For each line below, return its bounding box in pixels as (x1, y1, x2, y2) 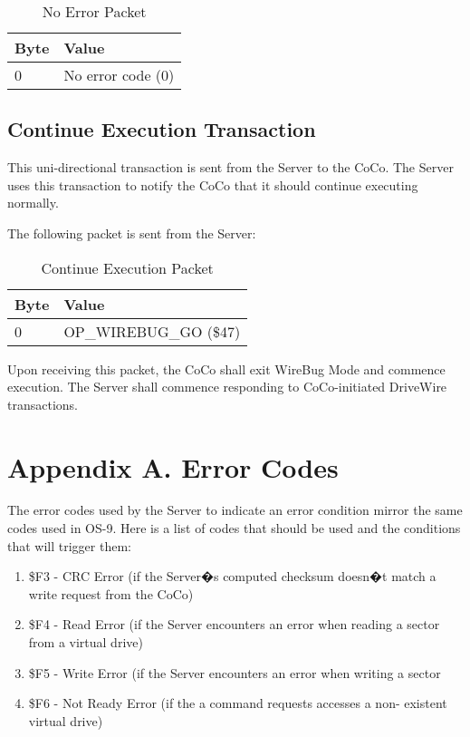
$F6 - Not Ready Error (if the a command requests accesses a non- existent (28, 693, 447, 713)
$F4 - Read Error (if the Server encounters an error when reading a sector (28, 615, 440, 634)
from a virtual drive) (28, 633, 143, 652)
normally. (7, 193, 59, 212)
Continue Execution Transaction (7, 115, 316, 143)
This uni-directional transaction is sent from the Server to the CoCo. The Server (7, 158, 454, 177)
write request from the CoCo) (28, 584, 194, 603)
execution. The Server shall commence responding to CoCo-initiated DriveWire (7, 377, 447, 396)
